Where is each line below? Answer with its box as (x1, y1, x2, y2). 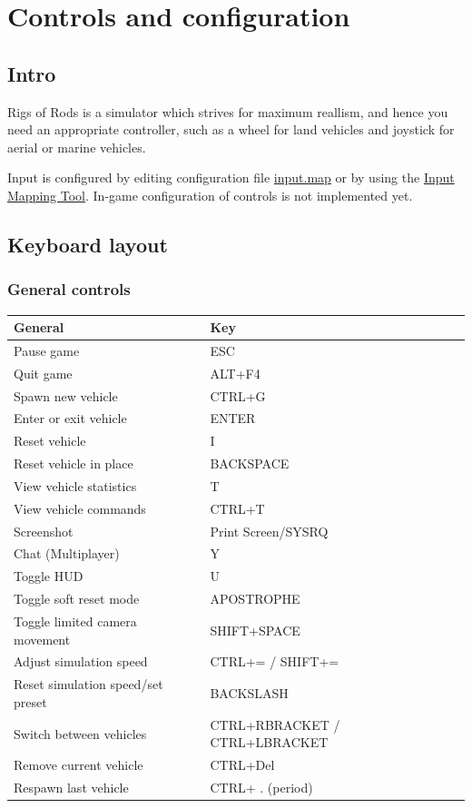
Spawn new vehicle (14, 386, 118, 405)
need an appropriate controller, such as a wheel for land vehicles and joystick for (7, 120, 455, 139)
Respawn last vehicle (14, 778, 129, 797)
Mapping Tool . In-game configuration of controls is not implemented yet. (7, 185, 413, 204)
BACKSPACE (210, 454, 290, 473)
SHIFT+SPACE (210, 620, 300, 639)
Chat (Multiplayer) (14, 544, 120, 563)
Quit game (14, 363, 73, 382)
